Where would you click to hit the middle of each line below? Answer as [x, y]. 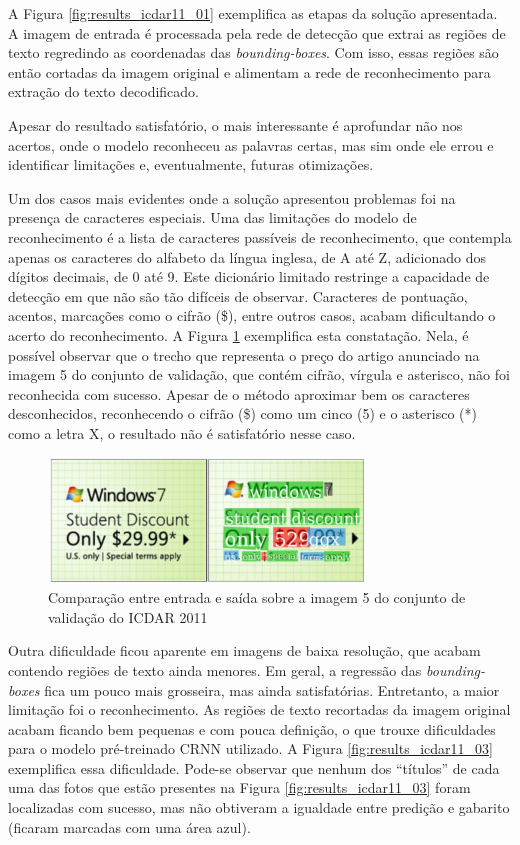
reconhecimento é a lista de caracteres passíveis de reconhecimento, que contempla [260, 236]
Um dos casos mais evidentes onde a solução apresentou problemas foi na [232, 197]
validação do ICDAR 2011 [128, 616]
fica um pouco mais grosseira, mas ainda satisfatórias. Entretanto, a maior [272, 689]
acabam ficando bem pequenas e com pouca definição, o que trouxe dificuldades [252, 728]
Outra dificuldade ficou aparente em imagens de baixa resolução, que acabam [244, 650]
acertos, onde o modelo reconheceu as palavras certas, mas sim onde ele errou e [251, 144]
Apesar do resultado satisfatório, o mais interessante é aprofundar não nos [235, 124]
